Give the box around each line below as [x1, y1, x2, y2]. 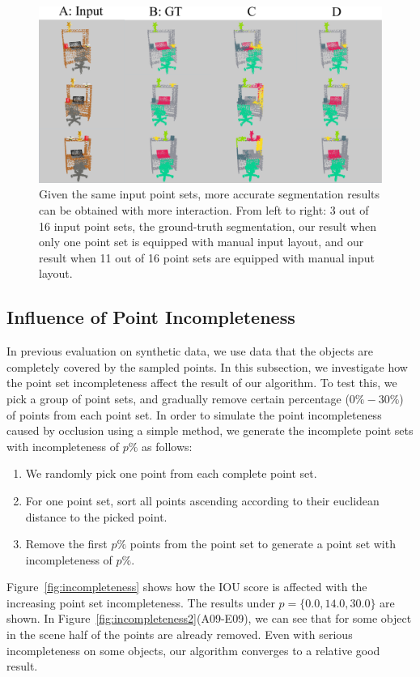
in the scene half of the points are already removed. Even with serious [6, 626, 353, 643]
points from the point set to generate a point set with [129, 535, 396, 552]
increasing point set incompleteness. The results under [6, 594, 275, 611]
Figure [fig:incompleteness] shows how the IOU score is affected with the [6, 578, 367, 595]
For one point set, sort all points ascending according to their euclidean [25, 492, 380, 509]
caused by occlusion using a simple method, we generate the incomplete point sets [6, 422, 414, 439]
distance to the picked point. [25, 508, 168, 525]
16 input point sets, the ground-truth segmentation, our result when [39, 217, 377, 234]
